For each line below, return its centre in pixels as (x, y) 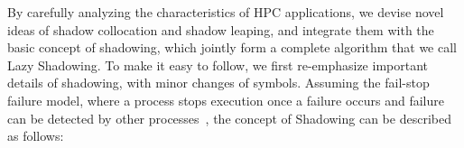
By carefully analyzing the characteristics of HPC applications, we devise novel (226, 12)
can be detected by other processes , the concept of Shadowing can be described (229, 118)
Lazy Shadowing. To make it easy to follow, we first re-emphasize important (218, 65)
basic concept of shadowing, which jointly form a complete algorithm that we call (232, 47)
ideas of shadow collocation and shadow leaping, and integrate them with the (221, 29)
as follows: (36, 136)
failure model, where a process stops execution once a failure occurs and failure (226, 100)
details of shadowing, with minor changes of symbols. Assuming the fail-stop (218, 83)
